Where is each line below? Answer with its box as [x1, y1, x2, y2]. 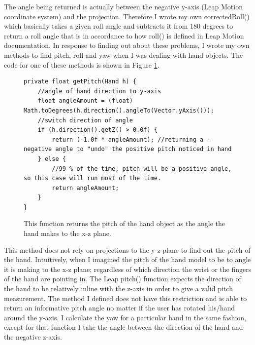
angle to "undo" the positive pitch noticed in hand [55, 146, 232, 153]
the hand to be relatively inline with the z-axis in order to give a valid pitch [4, 283, 233, 294]
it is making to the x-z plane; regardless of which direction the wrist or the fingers [4, 264, 252, 274]
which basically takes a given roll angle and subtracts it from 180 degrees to [4, 21, 233, 31]
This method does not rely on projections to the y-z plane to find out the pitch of [4, 244, 251, 255]
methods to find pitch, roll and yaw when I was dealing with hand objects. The [4, 49, 243, 60]
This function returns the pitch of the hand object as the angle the [24, 218, 225, 229]
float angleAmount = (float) [37, 97, 133, 105]
